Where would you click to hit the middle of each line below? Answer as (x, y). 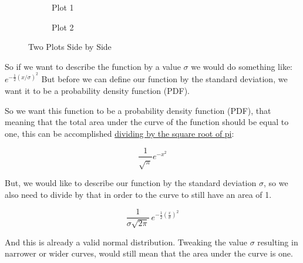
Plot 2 (63, 27)
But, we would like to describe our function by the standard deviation (131, 183)
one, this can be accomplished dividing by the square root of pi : (119, 133)
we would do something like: (242, 66)
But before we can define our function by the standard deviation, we (164, 79)
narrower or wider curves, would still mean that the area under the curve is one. (149, 253)
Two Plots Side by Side (70, 47)
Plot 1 (63, 7)
